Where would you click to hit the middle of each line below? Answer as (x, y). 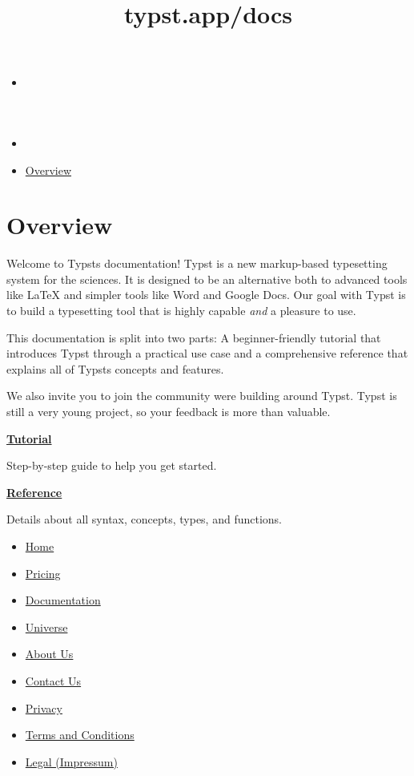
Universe (46, 626)
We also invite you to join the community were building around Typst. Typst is (202, 396)
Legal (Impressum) (71, 761)
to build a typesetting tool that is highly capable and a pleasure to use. (181, 311)
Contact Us (53, 680)
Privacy (44, 707)
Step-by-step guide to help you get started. (112, 465)
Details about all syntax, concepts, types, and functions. (144, 519)
